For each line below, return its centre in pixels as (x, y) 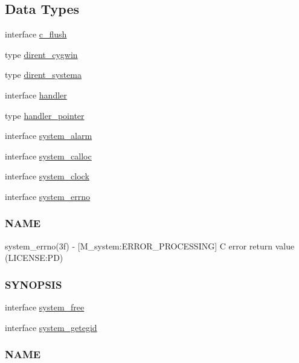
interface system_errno (48, 196)
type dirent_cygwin (41, 54)
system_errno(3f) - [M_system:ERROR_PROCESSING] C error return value (150, 246)
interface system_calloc (48, 156)
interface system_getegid (51, 327)
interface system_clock (47, 176)
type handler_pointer (45, 115)
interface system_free (45, 307)
